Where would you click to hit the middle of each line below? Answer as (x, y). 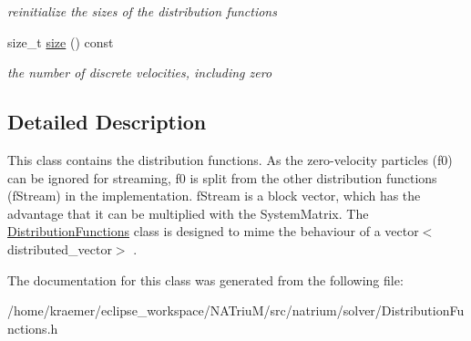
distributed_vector (60, 248)
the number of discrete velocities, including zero (140, 72)
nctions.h (33, 328)
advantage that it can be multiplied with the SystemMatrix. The (188, 213)
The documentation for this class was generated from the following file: (205, 279)
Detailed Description (107, 122)
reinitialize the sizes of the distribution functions (142, 11)
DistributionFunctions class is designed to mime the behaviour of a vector (213, 231)
